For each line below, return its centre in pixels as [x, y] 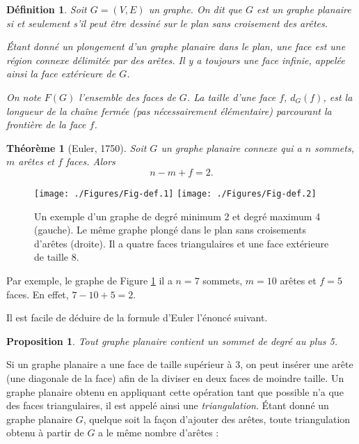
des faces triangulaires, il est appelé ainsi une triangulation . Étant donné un [168, 405]
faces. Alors [90, 161]
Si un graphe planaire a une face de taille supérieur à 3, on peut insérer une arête [180, 364]
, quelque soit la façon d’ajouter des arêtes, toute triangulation [217, 419]
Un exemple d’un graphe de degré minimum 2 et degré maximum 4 [177, 216]
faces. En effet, [38, 294]
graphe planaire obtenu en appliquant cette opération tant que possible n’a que [175, 391]
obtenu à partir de [45, 432]
